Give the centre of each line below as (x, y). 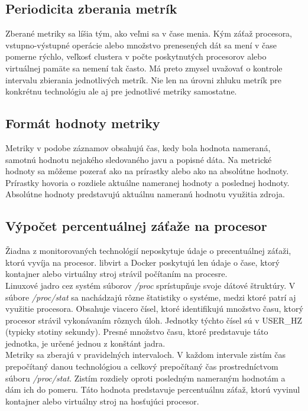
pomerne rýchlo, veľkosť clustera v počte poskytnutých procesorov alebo (136, 56)
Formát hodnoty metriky (83, 123)
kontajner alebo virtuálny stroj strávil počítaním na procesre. (116, 274)
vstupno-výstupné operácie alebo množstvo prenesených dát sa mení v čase (141, 45)
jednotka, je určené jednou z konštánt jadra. (85, 343)
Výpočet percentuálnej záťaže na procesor (136, 226)
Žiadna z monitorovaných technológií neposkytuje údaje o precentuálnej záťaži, (148, 251)
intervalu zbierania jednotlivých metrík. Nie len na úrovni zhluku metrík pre (143, 79)
